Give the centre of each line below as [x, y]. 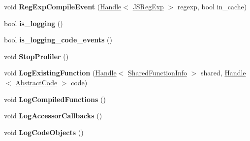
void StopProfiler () [36, 56]
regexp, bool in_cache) [212, 6]
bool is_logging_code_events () [58, 40]
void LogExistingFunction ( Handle [60, 73]
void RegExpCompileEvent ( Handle [63, 6]
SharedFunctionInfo [157, 73]
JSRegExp [148, 6]
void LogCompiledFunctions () [55, 99]
